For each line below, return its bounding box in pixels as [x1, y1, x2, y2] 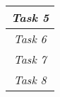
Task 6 [13, 30, 47, 47]
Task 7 [13, 51, 47, 67]
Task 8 [13, 72, 47, 88]
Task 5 [11, 9, 49, 25]
